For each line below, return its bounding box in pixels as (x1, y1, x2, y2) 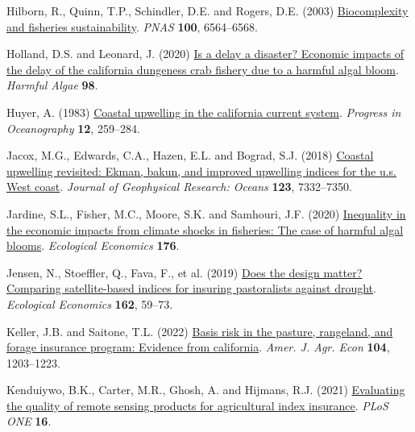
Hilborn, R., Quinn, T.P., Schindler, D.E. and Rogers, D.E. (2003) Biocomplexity (6, 2, 409, 19)
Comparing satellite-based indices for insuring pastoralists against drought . (6, 280, 376, 297)
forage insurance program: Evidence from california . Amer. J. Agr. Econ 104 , (6, 339, 390, 355)
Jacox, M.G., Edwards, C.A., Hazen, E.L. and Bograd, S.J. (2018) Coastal (6, 147, 374, 164)
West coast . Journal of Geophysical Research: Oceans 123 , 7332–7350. (6, 178, 353, 195)
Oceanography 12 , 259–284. (6, 119, 140, 136)
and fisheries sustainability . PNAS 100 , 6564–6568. (6, 18, 259, 35)
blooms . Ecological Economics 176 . (6, 237, 180, 254)
